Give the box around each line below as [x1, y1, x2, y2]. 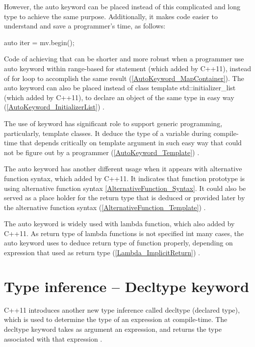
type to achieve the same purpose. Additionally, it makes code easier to [4, 11, 218, 21]
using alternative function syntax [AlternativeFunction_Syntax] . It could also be [4, 183, 246, 193]
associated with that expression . [4, 333, 102, 344]
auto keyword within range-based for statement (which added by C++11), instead [4, 63, 251, 73]
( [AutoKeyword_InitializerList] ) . [4, 102, 104, 112]
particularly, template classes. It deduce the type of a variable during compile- [4, 128, 239, 138]
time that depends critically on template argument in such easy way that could [4, 137, 242, 148]
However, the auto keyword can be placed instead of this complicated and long [4, 1, 241, 11]
